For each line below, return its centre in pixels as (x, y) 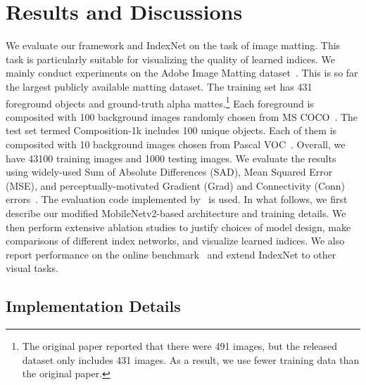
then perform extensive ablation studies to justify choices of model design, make (178, 227)
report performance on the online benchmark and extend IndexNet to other (171, 254)
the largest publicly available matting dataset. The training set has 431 (159, 86)
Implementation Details (93, 306)
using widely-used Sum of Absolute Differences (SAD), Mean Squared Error (169, 172)
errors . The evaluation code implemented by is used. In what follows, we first (177, 199)
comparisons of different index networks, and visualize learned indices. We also (175, 241)
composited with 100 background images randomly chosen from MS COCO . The (182, 116)
